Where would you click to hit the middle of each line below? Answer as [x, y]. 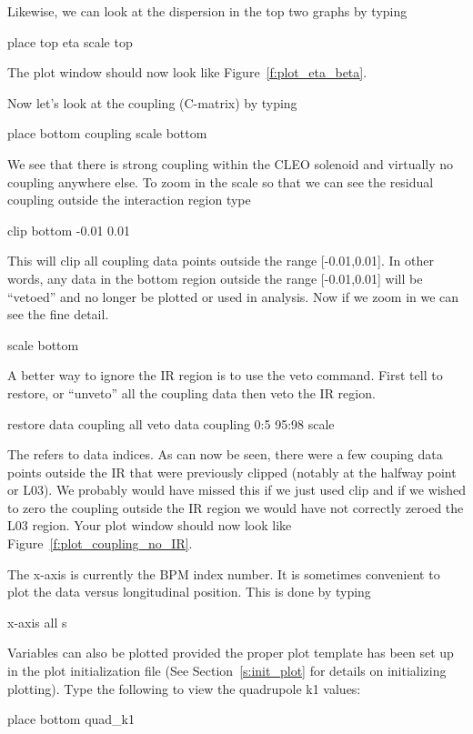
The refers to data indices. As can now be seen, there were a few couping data [225, 454]
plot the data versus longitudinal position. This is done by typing [189, 592]
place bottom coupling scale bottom [107, 133]
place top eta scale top [70, 41]
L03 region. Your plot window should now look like [150, 525]
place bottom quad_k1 [71, 719]
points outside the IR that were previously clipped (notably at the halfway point [232, 472]
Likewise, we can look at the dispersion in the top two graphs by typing [207, 11]
